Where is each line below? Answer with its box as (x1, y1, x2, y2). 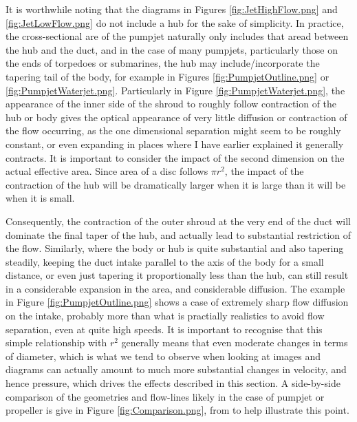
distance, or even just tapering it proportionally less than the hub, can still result (6, 268, 349, 282)
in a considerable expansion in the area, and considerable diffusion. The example (6, 281, 345, 295)
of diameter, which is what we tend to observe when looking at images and (6, 348, 321, 363)
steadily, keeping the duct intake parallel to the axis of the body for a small (6, 254, 324, 268)
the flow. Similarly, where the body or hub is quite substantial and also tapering (6, 241, 344, 255)
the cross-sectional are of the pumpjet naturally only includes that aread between (6, 29, 349, 43)
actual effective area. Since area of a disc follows (6, 164, 208, 178)
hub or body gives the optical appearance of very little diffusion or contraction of (6, 109, 347, 124)
